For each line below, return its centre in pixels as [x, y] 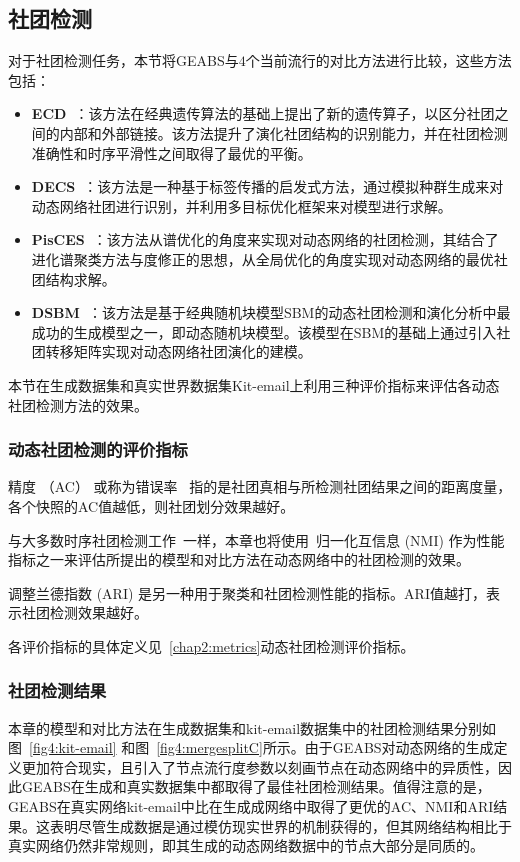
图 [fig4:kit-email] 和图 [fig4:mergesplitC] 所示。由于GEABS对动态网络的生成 [251, 747]
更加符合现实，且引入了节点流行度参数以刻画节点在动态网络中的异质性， [259, 766]
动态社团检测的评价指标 [98, 449]
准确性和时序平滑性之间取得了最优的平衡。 [171, 152]
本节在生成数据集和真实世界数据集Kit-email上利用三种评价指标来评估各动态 [254, 384]
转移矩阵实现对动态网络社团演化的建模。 [178, 351]
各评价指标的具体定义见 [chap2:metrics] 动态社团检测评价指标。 [211, 645]
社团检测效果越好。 [84, 612]
